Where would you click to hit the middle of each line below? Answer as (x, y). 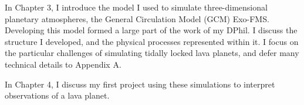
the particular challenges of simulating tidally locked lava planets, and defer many (152, 53)
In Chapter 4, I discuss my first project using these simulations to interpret (140, 84)
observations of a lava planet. (57, 95)
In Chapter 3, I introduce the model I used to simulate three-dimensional (136, 7)
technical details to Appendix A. (63, 64)
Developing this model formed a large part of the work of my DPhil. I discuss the (151, 30)
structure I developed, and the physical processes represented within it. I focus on (152, 41)
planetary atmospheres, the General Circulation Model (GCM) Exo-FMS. (137, 18)
